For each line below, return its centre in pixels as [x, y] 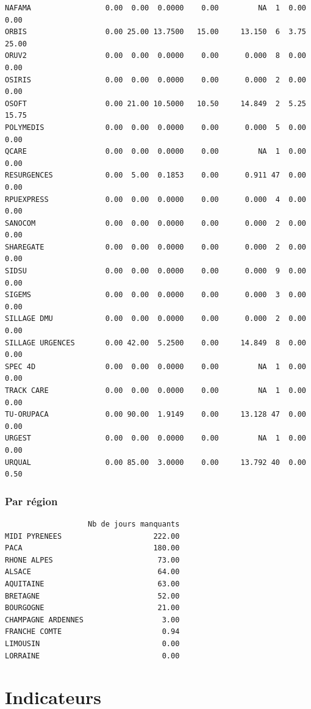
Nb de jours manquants [134, 524]
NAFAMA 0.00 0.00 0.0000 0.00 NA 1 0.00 [155, 8]
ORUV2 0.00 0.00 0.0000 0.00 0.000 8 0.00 [155, 56]
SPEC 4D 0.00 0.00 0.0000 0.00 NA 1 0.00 [155, 366]
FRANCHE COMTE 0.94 [92, 632]
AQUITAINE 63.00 [92, 584]
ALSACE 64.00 [92, 572]
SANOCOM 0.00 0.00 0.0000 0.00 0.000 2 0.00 [155, 223]
